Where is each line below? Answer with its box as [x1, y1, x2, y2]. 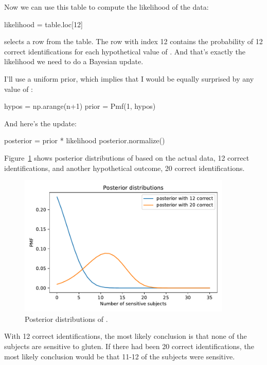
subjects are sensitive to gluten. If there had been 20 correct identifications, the [4, 340, 254, 351]
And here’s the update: [4, 118, 77, 128]
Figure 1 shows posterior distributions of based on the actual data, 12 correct [4, 152, 250, 163]
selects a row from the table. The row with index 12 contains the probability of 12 [4, 36, 263, 47]
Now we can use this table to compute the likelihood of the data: [4, 2, 209, 12]
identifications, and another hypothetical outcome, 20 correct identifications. [4, 162, 245, 173]
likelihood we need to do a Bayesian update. [4, 56, 144, 67]
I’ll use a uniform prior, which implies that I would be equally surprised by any [4, 73, 254, 84]
